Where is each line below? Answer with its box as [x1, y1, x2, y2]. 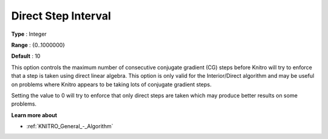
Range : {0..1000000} [11, 41, 66, 49]
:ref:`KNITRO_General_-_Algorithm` [26, 123, 114, 130]
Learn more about [11, 111, 58, 118]
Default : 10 [11, 52, 41, 60]
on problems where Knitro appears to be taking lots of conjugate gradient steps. [11, 81, 212, 88]
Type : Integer [11, 30, 47, 38]
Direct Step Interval [11, 9, 111, 22]
